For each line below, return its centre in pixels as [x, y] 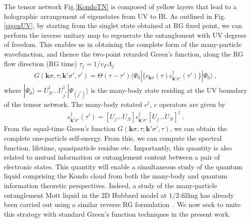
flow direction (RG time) [41, 63]
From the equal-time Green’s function [60, 128]
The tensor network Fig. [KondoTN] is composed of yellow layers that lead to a [120, 6]
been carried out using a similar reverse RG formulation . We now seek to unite [122, 204]
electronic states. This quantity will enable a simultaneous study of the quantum [123, 166]
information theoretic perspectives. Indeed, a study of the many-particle [111, 185]
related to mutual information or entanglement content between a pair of [112, 157]
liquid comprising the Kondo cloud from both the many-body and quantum [116, 176]
